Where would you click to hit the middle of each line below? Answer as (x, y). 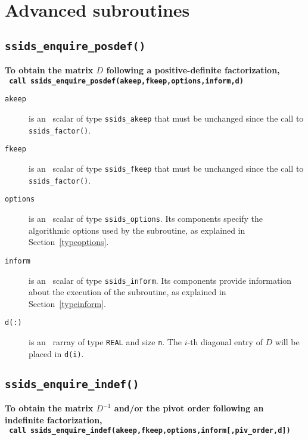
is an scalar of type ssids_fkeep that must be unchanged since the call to (166, 168)
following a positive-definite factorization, (193, 70)
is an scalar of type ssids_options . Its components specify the (146, 218)
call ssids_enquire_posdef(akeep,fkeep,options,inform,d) (126, 81)
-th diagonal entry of (225, 342)
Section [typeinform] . (67, 303)
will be (287, 342)
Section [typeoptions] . (69, 242)
